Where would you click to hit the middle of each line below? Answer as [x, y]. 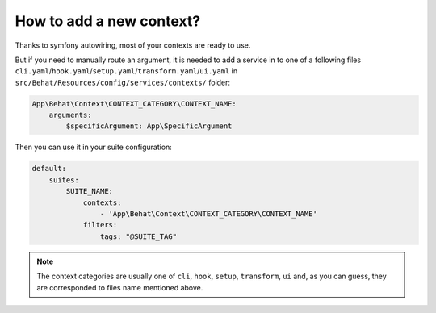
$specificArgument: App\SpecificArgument [149, 126]
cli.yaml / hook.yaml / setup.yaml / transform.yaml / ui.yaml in [126, 71]
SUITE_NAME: [89, 191]
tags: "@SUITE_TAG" [138, 236]
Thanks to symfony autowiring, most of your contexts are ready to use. [133, 45]
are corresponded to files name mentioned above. [120, 287]
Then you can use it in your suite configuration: [94, 147]
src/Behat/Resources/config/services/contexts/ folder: [122, 82]
